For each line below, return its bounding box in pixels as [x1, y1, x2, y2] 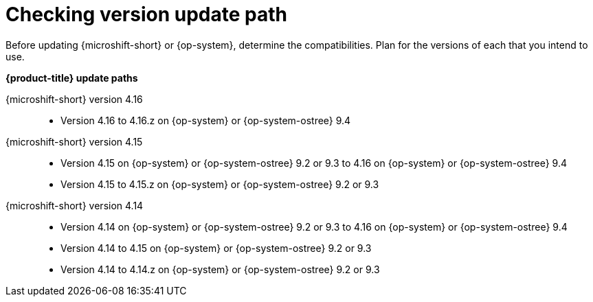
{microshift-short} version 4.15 [5, 135, 143, 148]
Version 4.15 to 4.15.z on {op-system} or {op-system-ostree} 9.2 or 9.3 [60, 178, 379, 190]
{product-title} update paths [5, 71, 138, 84]
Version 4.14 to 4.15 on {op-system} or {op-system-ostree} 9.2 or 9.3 [60, 242, 372, 254]
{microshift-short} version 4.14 [5, 199, 144, 211]
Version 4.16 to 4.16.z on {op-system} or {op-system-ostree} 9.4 [60, 114, 351, 126]
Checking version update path [5, 3, 287, 26]
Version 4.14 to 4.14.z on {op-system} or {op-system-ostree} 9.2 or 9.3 [60, 263, 380, 275]
